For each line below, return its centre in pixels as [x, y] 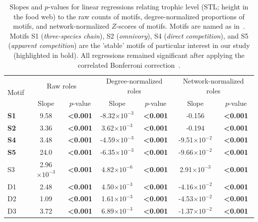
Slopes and [26, 6]
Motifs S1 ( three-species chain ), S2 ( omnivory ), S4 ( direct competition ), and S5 [129, 35]
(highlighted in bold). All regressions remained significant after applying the [129, 55]
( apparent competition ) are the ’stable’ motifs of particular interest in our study [129, 45]
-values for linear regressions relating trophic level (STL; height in [148, 6]
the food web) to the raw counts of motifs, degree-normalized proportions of [129, 16]
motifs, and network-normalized [61, 26]
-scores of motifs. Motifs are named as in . [181, 26]
